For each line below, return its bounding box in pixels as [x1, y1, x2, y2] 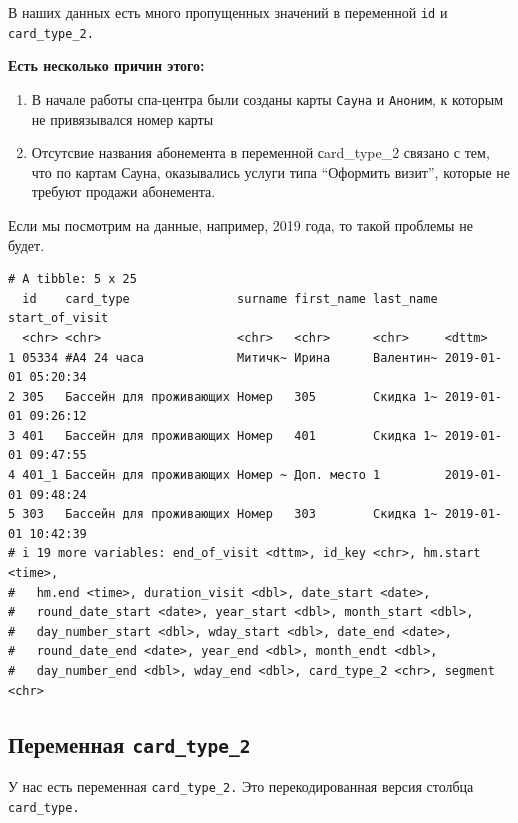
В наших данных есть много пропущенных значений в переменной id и [8, 2, 448, 22]
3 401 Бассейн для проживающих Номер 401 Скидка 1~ [8, 428, 438, 443]
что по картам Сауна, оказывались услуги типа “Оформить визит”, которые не [31, 161, 510, 182]
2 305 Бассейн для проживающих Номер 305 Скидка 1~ [8, 389, 438, 404]
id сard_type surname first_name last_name [22, 291, 438, 306]
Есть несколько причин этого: [8, 55, 205, 76]
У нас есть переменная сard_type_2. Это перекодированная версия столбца [8, 775, 474, 796]
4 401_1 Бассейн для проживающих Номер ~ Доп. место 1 [8, 468, 381, 483]
